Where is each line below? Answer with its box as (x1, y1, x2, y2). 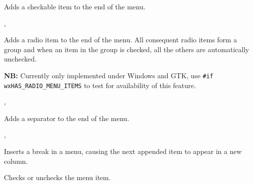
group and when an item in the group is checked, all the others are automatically (4, 44, 249, 54)
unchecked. (4, 54, 37, 64)
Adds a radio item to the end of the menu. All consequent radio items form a (4, 34, 237, 45)
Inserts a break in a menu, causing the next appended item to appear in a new (4, 146, 242, 156)
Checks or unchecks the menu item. (4, 172, 111, 183)
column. (4, 155, 28, 166)
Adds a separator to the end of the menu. (4, 113, 129, 123)
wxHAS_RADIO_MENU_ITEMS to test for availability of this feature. (4, 80, 196, 90)
